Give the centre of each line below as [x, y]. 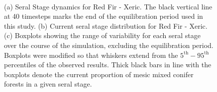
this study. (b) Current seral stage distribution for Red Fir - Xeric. [106, 25]
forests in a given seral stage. [48, 84]
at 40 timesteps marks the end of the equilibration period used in [104, 16]
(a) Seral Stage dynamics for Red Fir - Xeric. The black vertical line [108, 6]
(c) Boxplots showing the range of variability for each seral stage [102, 35]
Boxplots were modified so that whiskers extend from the [91, 55]
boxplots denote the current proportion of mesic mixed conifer [99, 74]
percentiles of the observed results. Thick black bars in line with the [108, 65]
